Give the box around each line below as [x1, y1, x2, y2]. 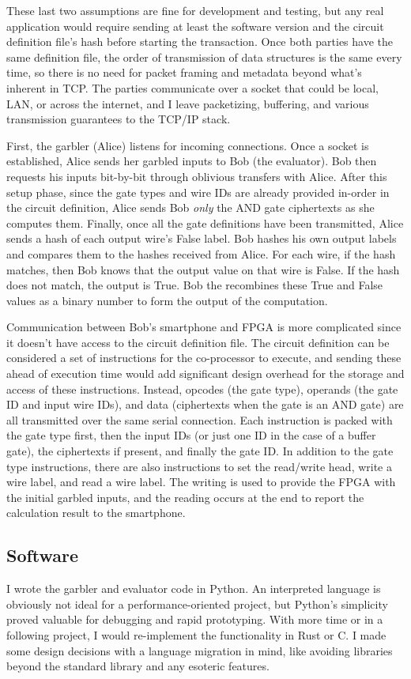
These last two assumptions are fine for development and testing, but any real [6, 2, 384, 18]
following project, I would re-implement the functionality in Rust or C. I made [6, 626, 386, 643]
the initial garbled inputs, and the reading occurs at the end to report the [6, 489, 364, 505]
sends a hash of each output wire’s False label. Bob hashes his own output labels [6, 230, 397, 247]
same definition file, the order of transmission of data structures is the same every [6, 48, 402, 65]
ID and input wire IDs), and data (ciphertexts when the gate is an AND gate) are [6, 396, 404, 413]
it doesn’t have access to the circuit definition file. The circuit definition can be [6, 334, 390, 350]
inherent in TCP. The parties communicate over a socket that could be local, [6, 79, 379, 96]
